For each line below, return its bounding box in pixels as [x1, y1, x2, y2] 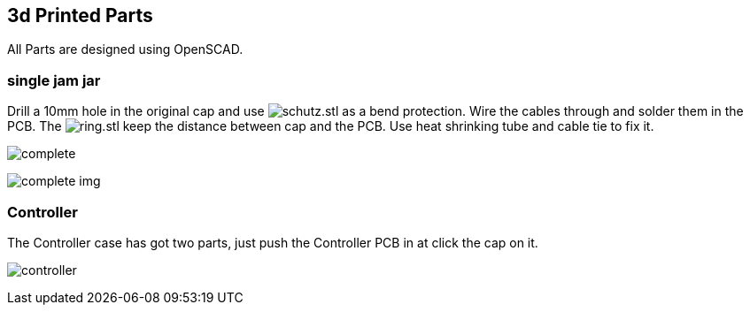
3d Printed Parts [7, 4, 153, 27]
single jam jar [7, 71, 101, 89]
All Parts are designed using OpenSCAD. [7, 42, 244, 57]
